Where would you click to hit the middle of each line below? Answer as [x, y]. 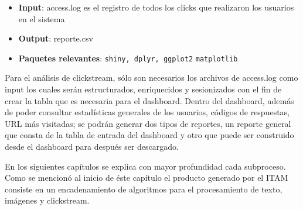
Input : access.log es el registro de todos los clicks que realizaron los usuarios [156, 7]
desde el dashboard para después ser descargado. [92, 146]
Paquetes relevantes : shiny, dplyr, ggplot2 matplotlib [128, 58]
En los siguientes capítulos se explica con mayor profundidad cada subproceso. [145, 166]
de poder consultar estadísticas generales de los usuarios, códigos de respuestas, [147, 112]
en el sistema [42, 18]
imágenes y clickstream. [47, 200]
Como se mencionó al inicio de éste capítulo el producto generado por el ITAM [147, 178]
